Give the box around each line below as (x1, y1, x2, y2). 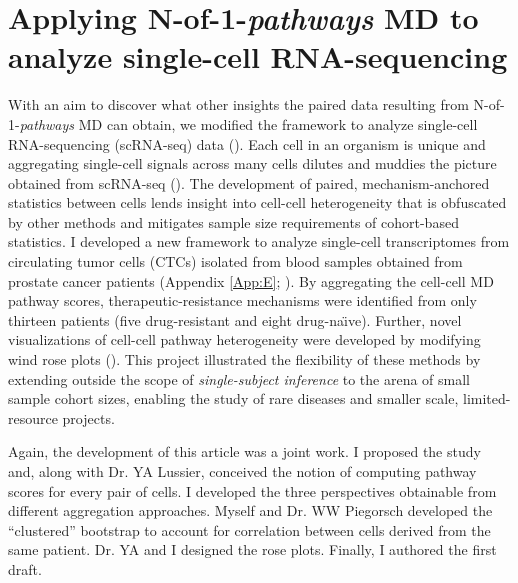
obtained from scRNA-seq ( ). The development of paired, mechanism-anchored (8, 172, 490, 193)
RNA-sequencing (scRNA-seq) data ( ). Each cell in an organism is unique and (8, 133, 486, 154)
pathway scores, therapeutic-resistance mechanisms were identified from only (8, 290, 477, 311)
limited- (463, 388, 511, 409)
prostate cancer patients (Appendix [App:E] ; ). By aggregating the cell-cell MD (8, 270, 494, 291)
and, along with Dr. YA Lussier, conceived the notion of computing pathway (8, 461, 477, 481)
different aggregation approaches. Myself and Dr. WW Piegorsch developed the (8, 500, 493, 521)
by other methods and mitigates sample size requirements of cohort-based (8, 211, 459, 232)
